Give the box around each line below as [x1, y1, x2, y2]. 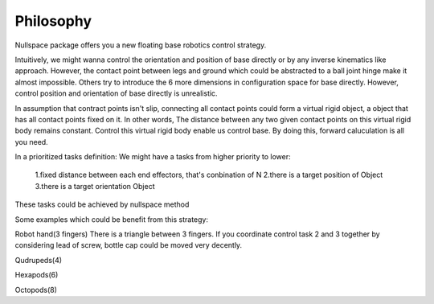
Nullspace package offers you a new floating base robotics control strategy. [14, 40, 267, 50]
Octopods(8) [14, 285, 58, 294]
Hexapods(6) [14, 270, 59, 280]
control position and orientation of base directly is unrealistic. [14, 88, 218, 98]
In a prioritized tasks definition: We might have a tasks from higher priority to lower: [14, 152, 291, 162]
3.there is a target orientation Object [35, 181, 155, 191]
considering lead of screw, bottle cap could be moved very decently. [14, 240, 243, 250]
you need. [14, 137, 48, 146]
